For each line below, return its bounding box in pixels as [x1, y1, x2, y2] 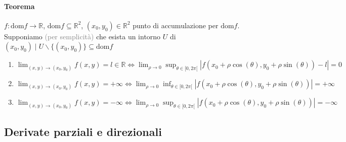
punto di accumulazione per [133, 20, 219, 30]
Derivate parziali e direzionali [4, 123, 162, 139]
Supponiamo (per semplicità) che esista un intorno [4, 31, 161, 41]
